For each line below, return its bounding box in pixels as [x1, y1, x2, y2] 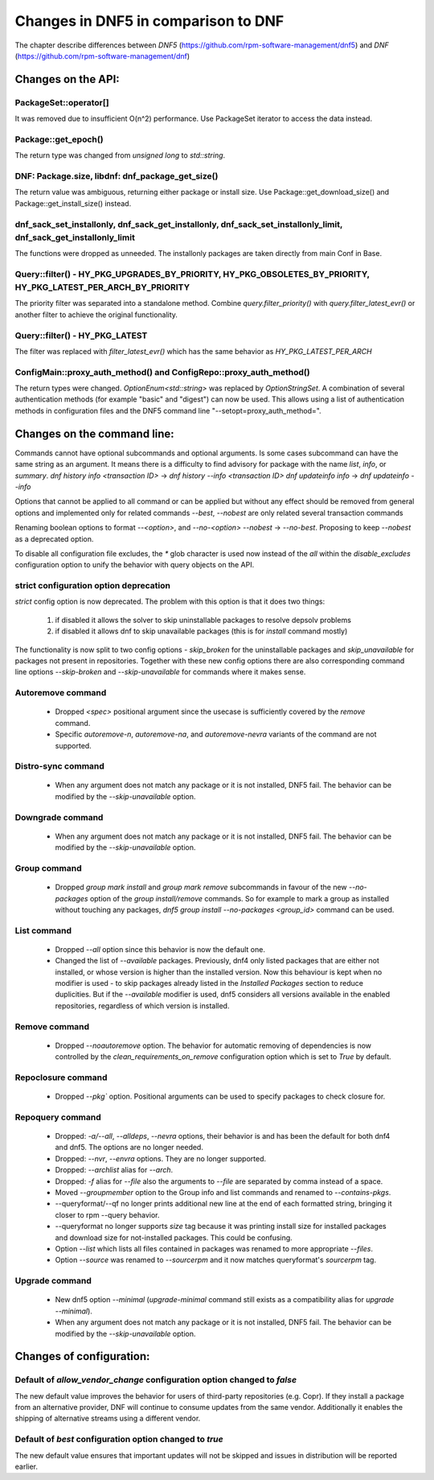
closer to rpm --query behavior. [55, 1210, 160, 1219]
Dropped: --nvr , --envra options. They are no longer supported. [55, 1153, 267, 1163]
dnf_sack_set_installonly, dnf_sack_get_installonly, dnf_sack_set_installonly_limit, [14, 218, 343, 229]
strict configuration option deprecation [14, 580, 170, 592]
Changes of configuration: [14, 1350, 150, 1363]
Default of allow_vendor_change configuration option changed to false [14, 1375, 297, 1386]
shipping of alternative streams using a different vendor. [14, 1413, 201, 1424]
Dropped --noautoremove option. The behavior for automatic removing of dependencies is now [55, 1041, 372, 1050]
